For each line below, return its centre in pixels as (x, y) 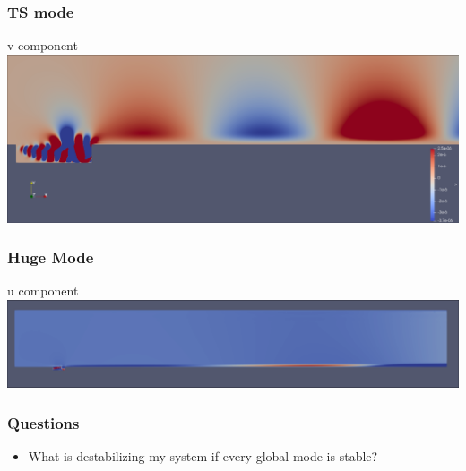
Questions (43, 422)
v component (43, 45)
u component (43, 291)
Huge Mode (51, 257)
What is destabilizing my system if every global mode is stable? (203, 456)
